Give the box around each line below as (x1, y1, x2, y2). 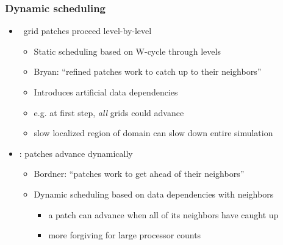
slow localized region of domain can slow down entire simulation (34, 126, 273, 139)
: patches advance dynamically (19, 147, 133, 159)
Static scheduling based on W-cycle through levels (34, 44, 221, 57)
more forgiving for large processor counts (48, 229, 201, 241)
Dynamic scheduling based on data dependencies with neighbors (34, 187, 274, 200)
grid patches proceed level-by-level (23, 24, 152, 37)
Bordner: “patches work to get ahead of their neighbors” (34, 167, 245, 180)
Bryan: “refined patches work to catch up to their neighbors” (34, 65, 262, 78)
